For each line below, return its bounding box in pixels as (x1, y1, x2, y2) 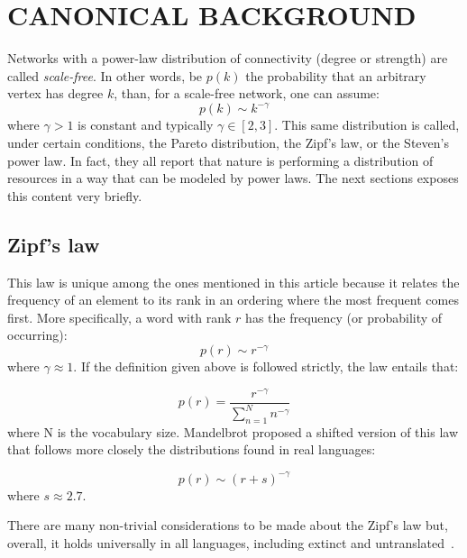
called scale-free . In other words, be (7, 66, 203, 85)
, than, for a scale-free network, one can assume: (114, 84, 380, 103)
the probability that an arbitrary (245, 66, 426, 85)
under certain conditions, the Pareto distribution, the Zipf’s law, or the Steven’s (7, 133, 449, 151)
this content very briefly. (7, 186, 142, 205)
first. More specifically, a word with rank (7, 307, 232, 326)
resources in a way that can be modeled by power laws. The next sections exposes (7, 169, 459, 188)
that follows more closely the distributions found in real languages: (7, 440, 376, 459)
